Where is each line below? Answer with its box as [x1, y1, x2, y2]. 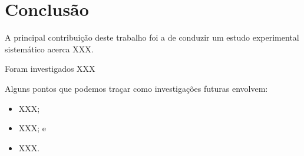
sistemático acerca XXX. [5, 42, 94, 55]
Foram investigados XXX [5, 62, 95, 75]
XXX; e [18, 122, 47, 134]
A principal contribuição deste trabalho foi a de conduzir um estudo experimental [5, 31, 299, 44]
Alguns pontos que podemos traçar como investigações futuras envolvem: [5, 82, 268, 94]
